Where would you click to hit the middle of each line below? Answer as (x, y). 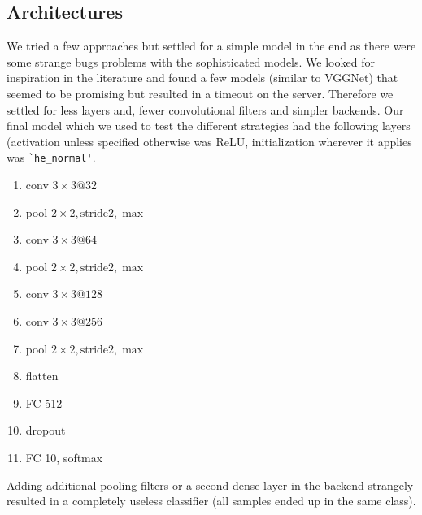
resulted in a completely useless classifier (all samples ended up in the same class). (211, 501)
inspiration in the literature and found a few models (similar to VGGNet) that (202, 78)
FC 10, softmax (64, 457)
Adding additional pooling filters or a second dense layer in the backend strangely (210, 485)
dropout (46, 430)
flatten (42, 376)
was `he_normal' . (51, 157)
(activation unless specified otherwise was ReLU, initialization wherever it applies (209, 141)
